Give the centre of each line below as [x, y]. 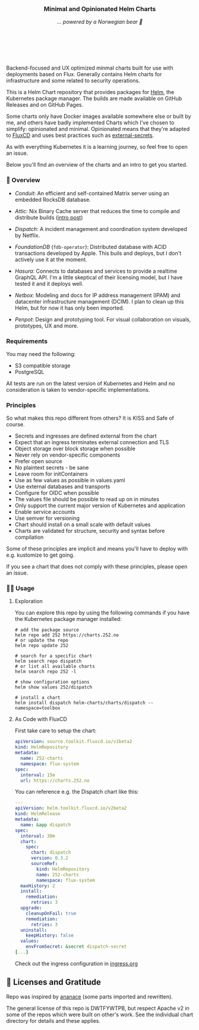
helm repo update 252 [41, 646]
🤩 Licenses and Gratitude [53, 982]
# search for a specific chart [53, 656]
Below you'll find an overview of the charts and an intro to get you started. [97, 165]
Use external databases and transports [62, 486]
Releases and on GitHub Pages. [45, 105]
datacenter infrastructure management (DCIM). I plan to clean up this [99, 301]
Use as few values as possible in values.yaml [70, 480]
